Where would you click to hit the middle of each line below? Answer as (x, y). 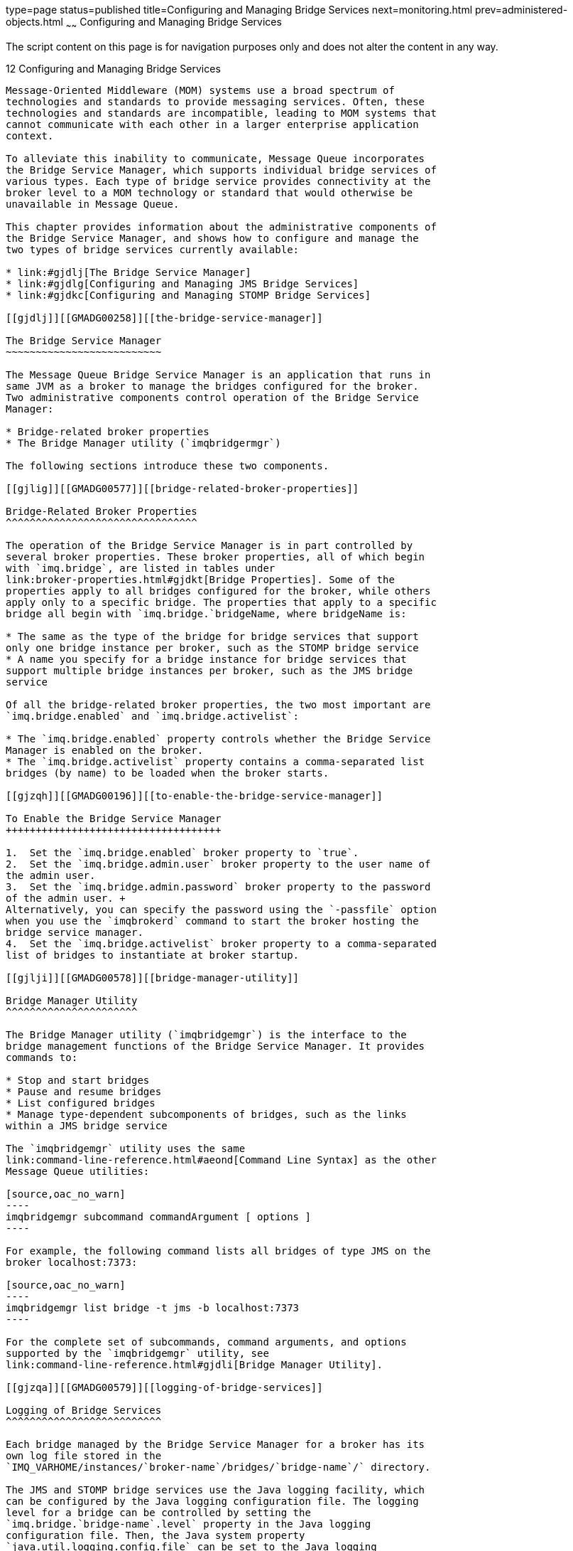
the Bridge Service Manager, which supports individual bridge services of (221, 170)
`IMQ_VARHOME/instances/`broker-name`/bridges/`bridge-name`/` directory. (218, 1467)
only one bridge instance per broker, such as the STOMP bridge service (212, 647)
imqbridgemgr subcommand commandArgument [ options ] (158, 1216)
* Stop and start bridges (78, 1080)
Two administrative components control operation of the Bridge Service (212, 397)
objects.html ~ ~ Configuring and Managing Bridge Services (144, 23)
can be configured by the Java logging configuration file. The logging (212, 1501)
